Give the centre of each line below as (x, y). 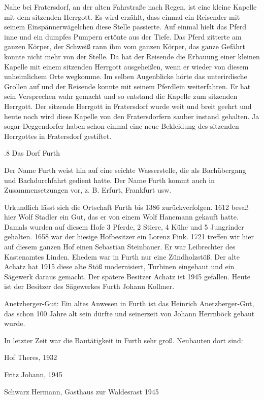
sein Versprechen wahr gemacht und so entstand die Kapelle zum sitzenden (121, 96)
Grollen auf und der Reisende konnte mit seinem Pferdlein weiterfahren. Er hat (127, 86)
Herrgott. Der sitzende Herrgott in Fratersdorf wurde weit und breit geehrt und (128, 106)
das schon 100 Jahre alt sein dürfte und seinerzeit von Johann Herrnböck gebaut (129, 313)
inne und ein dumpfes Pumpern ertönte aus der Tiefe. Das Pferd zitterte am (123, 36)
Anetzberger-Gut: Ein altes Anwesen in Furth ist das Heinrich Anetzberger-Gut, (129, 303)
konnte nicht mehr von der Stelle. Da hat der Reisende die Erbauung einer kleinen (132, 56)
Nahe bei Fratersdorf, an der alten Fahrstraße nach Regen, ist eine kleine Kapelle (130, 7)
